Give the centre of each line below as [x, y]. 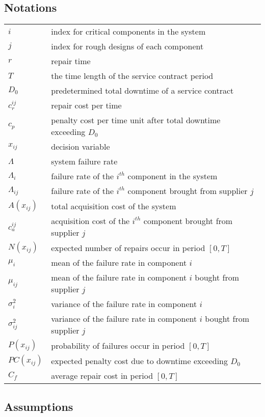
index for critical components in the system [128, 32]
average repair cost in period [102, 376]
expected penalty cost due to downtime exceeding [139, 360]
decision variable [81, 147]
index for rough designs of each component [127, 46]
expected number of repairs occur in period [128, 247]
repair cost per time [86, 105]
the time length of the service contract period [132, 76]
